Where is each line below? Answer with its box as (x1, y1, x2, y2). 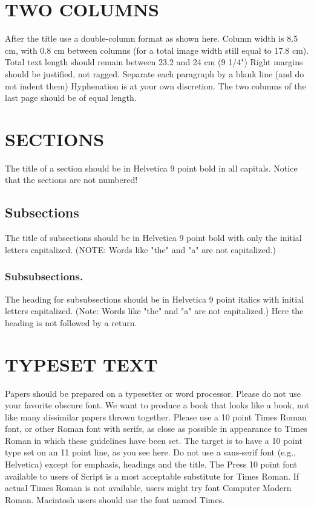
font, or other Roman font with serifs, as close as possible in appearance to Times (5, 422, 307, 435)
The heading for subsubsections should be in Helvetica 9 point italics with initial (5, 292, 304, 305)
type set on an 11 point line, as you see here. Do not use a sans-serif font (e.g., (5, 446, 296, 458)
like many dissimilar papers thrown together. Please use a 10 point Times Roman (5, 410, 307, 423)
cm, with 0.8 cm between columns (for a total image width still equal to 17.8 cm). (5, 43, 309, 56)
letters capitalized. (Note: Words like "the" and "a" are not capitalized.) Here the (5, 304, 304, 317)
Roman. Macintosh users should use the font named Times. (5, 493, 225, 506)
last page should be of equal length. (5, 91, 137, 104)
